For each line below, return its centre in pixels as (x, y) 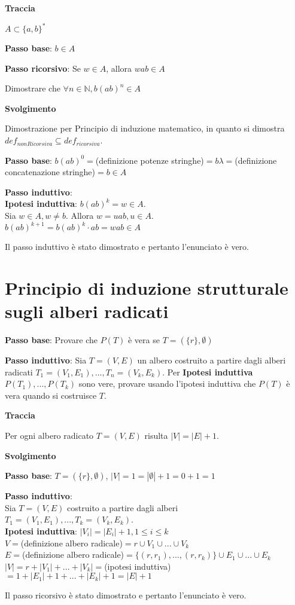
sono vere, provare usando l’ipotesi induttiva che (167, 384)
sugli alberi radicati (87, 311)
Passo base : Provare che (51, 340)
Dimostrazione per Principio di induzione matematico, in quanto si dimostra (145, 128)
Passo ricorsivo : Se (43, 68)
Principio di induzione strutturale (147, 287)
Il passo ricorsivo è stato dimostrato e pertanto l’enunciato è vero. (126, 595)
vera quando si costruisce (51, 395)
